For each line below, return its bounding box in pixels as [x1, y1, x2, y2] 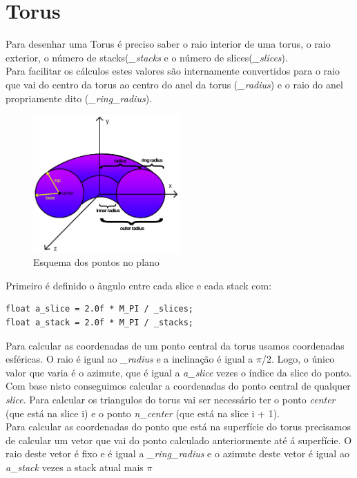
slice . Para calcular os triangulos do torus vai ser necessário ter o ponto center [6, 392, 336, 406]
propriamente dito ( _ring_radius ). [6, 90, 152, 105]
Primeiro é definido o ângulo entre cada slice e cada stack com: [6, 278, 272, 292]
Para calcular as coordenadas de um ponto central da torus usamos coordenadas [6, 338, 345, 352]
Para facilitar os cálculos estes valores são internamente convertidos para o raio [6, 64, 340, 78]
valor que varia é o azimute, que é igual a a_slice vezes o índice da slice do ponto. [6, 365, 352, 379]
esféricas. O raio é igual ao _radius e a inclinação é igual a [6, 352, 253, 366]
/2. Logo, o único [262, 352, 335, 366]
